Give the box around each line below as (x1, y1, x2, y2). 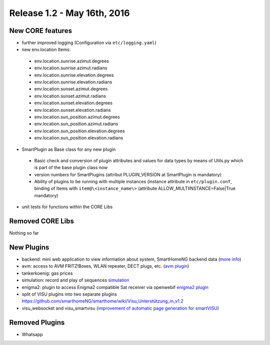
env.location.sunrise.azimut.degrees (34, 58, 109, 64)
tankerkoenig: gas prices (21, 270, 73, 276)
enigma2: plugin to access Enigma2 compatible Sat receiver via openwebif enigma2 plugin (21, 284, 208, 290)
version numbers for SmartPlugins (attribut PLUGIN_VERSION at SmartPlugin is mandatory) (34, 171, 222, 177)
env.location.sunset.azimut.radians (34, 93, 106, 99)
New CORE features (9, 26, 72, 35)
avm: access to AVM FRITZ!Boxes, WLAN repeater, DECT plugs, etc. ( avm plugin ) (21, 263, 189, 269)
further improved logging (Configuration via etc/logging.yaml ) (21, 40, 157, 46)
